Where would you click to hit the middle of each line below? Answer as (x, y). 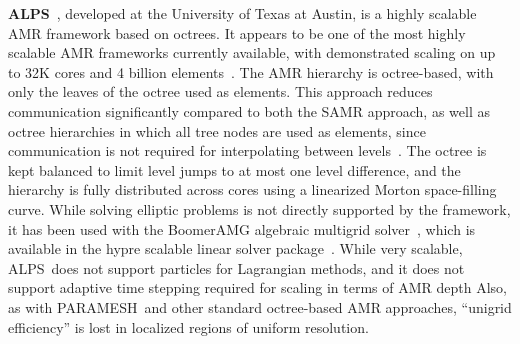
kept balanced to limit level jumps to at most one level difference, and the (234, 169)
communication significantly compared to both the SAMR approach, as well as (249, 110)
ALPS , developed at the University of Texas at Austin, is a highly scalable (242, 13)
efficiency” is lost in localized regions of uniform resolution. (188, 326)
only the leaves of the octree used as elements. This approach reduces (220, 91)
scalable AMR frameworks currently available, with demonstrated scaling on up (252, 52)
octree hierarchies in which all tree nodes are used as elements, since (217, 130)
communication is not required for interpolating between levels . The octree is (247, 150)
